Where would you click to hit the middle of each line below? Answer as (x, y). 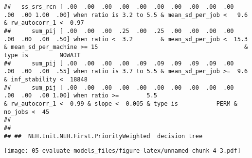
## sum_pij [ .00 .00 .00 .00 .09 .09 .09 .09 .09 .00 (119, 63)
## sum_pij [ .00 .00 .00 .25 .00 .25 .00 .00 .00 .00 (119, 31)
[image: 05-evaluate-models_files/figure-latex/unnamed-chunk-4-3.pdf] (122, 151)
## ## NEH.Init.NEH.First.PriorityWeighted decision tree (103, 136)
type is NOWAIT (42, 55)
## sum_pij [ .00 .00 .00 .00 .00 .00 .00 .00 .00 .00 (119, 87)
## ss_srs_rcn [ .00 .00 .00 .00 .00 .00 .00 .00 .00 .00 (119, 7)
